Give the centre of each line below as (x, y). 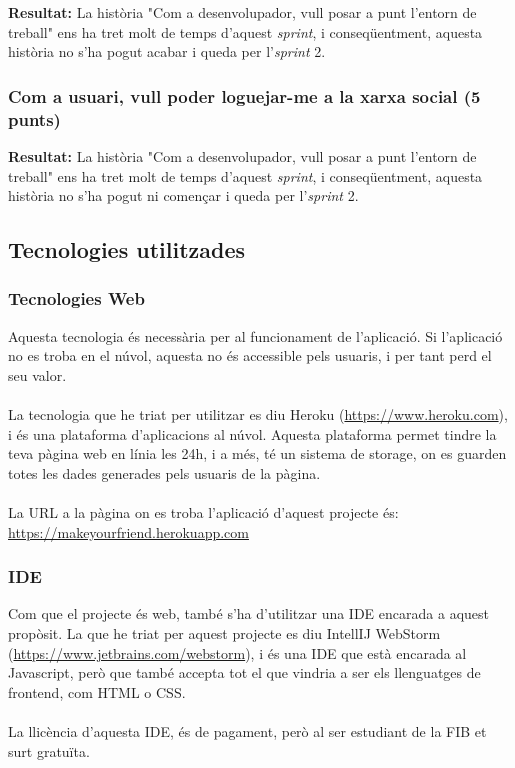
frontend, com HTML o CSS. (97, 691)
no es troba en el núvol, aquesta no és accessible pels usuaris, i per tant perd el (250, 355)
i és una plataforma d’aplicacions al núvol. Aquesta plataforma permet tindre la (252, 433)
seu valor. (37, 374)
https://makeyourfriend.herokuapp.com (128, 531)
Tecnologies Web (76, 298)
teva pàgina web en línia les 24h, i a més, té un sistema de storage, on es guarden (257, 453)
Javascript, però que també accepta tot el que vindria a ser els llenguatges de (244, 672)
